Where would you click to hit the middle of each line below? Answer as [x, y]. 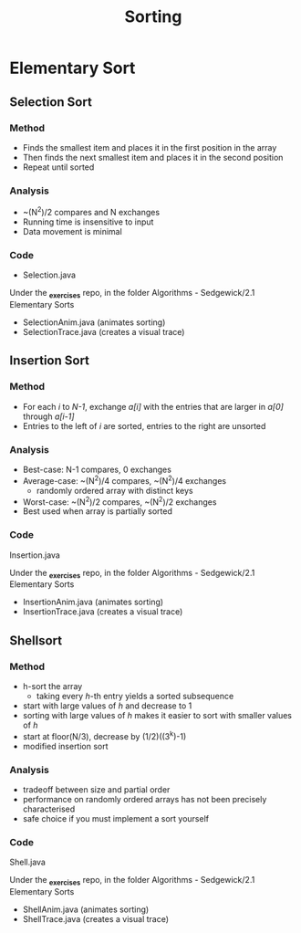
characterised [49, 809]
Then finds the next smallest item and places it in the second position [153, 157]
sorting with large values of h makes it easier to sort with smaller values [157, 715]
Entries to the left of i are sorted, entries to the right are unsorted [144, 425]
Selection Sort [51, 102]
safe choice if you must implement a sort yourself [116, 818]
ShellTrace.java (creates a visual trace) [96, 919]
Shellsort [36, 640]
